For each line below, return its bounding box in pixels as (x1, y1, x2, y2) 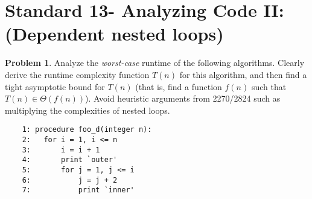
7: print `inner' (22, 186, 135, 195)
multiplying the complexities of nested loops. (5, 103, 170, 116)
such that (251, 80, 287, 93)
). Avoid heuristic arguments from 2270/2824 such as (85, 92, 281, 105)
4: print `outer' (22, 155, 118, 165)
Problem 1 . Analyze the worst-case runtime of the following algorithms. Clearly (5, 56, 305, 69)
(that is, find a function (135, 80, 222, 93)
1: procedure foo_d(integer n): (22, 125, 152, 134)
